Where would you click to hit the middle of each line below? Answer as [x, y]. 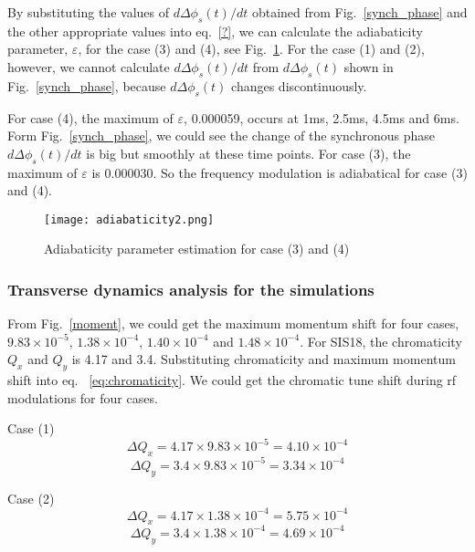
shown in [369, 66]
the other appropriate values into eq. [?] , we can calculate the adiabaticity [215, 31]
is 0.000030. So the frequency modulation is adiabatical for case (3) [280, 172]
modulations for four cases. [83, 397]
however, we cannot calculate [89, 66]
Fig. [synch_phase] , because [87, 85]
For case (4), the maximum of [90, 117]
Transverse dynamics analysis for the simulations [191, 289]
